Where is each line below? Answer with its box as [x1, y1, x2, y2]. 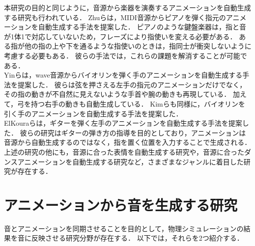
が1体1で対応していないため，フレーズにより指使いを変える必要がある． [4, 31, 237, 41]
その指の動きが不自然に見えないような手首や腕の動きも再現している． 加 [4, 89, 240, 99]
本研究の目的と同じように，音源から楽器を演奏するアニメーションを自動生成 [4, 2, 251, 12]
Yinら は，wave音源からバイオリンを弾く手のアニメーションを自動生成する [4, 70, 243, 80]
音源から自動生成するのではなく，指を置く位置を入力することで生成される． [4, 137, 252, 147]
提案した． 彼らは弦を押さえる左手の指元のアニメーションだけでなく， [17, 79, 247, 89]
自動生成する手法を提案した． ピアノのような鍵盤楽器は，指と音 [38, 22, 247, 32]
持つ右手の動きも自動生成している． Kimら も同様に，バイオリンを [31, 98, 246, 109]
